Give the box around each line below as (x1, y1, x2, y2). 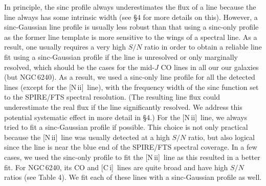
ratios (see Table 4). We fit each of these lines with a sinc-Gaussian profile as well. (4, 172, 262, 182)
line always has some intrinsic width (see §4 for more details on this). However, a (4, 11, 258, 22)
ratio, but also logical (188, 131, 255, 142)
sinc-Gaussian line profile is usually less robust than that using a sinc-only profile (4, 21, 259, 32)
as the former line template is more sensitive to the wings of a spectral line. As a (4, 31, 257, 42)
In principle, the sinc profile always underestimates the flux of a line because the (4, 2, 256, 12)
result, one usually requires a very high (4, 41, 126, 52)
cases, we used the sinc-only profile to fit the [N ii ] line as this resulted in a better (4, 151, 260, 162)
